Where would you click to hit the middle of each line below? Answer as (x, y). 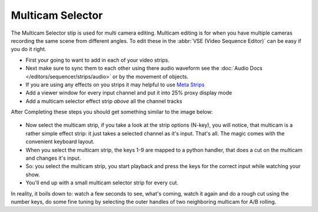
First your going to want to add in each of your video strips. (98, 60)
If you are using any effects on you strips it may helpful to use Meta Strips (115, 85)
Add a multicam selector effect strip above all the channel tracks (104, 101)
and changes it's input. (53, 158)
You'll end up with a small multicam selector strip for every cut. (102, 183)
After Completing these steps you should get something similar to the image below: (112, 112)
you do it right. (29, 49)
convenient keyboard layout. (60, 142)
